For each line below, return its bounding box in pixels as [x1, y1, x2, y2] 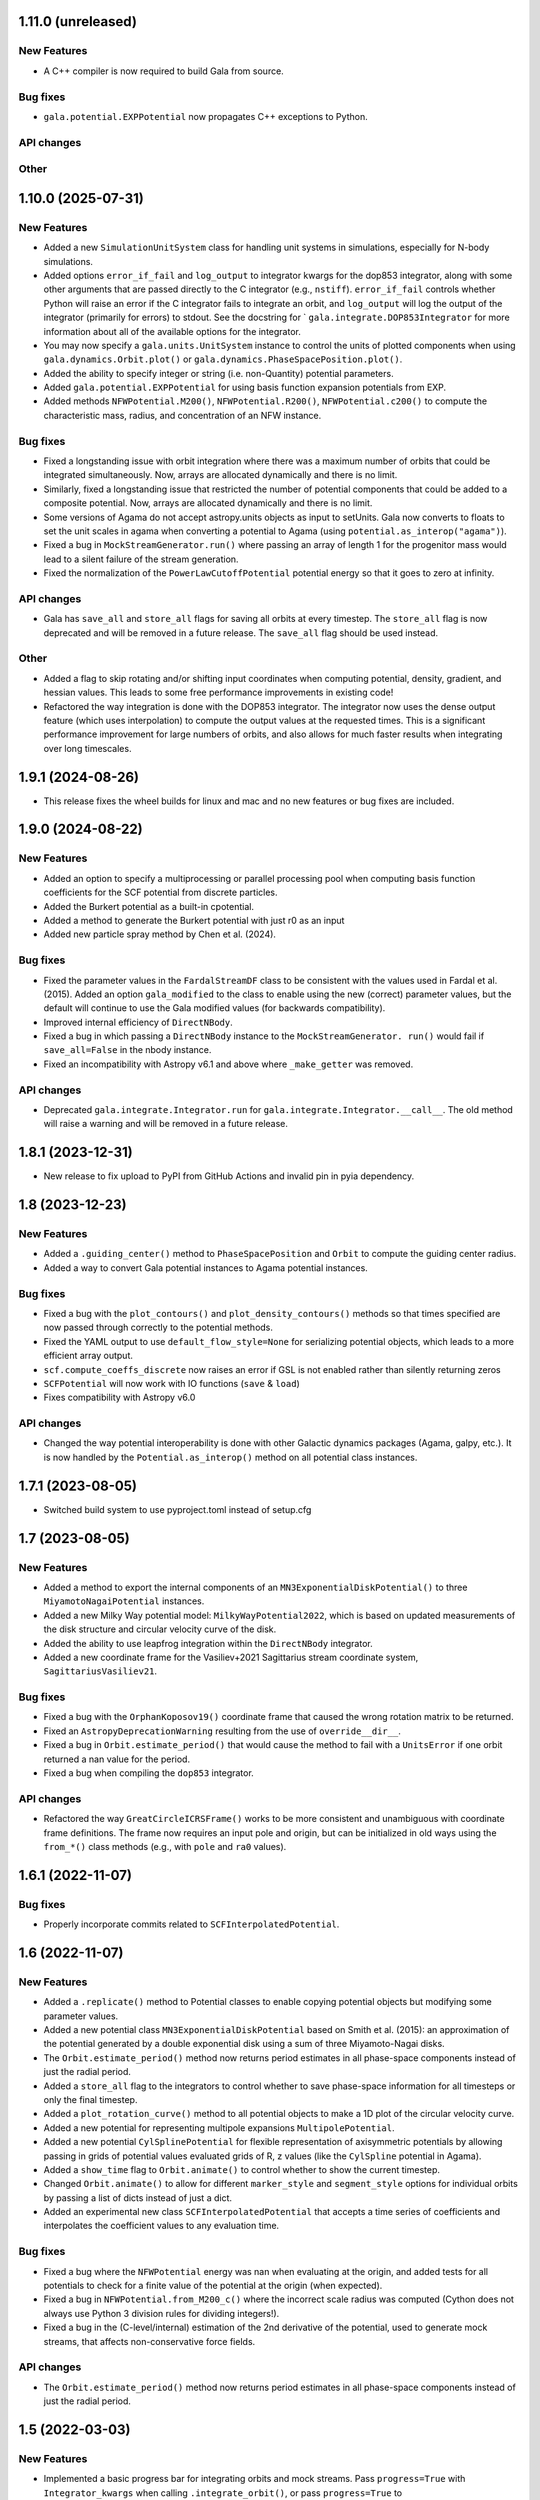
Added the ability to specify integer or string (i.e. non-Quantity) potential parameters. [43, 367, 394, 379]
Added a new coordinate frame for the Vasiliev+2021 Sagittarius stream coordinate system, [43, 1651, 419, 1663]
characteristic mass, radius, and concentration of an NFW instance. [43, 409, 322, 421]
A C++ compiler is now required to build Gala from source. [43, 65, 284, 77]
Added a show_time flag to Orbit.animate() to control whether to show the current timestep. [43, 2163, 440, 2175]
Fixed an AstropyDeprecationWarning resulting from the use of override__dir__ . [43, 1725, 402, 1737]
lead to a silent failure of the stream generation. [43, 553, 239, 565]
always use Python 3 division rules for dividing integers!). [43, 2307, 280, 2319]
